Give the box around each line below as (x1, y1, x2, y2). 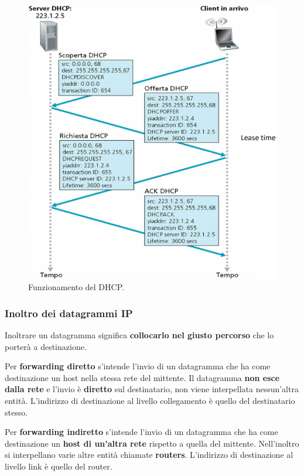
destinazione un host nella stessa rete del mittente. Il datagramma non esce (5, 371, 280, 383)
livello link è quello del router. (5, 460, 112, 472)
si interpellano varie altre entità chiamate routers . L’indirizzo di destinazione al (5, 448, 293, 461)
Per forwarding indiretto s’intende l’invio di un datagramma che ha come (5, 426, 278, 438)
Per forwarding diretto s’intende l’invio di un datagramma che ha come (5, 360, 271, 372)
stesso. (5, 406, 28, 418)
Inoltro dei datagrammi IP (5, 305, 133, 320)
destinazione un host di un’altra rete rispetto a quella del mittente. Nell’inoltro (5, 437, 299, 449)
